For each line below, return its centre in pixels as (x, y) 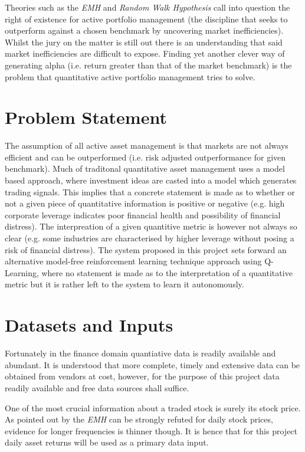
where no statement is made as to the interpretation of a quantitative (167, 272)
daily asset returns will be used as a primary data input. (107, 442)
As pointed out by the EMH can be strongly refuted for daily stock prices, (139, 419)
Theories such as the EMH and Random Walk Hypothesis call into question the (147, 7)
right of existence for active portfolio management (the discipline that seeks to (146, 19)
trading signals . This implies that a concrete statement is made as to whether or (150, 191)
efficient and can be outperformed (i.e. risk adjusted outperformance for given (145, 157)
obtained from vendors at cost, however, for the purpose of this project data (142, 376)
